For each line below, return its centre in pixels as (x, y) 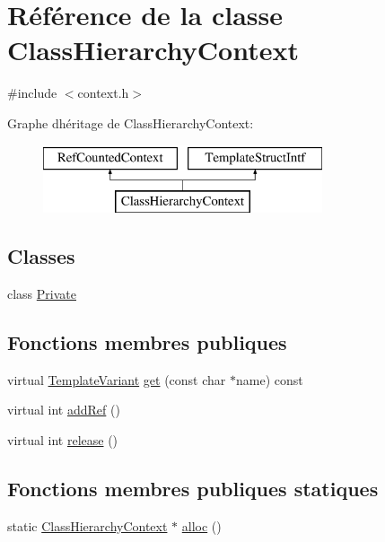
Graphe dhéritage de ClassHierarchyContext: (131, 122)
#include (32, 93)
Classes (41, 256)
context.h (103, 93)
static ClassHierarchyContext (87, 525)
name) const (269, 379)
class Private (42, 293)
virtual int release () (63, 439)
